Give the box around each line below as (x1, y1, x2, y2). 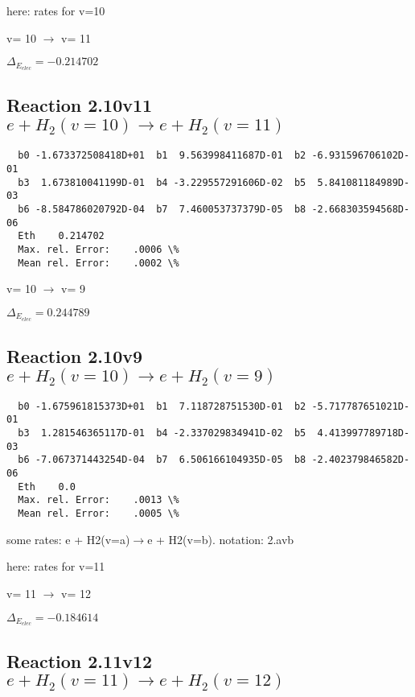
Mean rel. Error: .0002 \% (18, 257, 179, 269)
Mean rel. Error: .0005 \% (18, 508, 179, 520)
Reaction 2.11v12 (6, 648, 153, 673)
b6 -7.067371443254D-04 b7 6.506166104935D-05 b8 (18, 454, 306, 466)
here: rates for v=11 (6, 558, 105, 575)
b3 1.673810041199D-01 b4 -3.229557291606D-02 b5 (18, 176, 306, 188)
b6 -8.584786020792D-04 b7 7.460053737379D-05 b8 (18, 203, 306, 215)
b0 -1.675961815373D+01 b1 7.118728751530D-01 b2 (18, 400, 306, 412)
